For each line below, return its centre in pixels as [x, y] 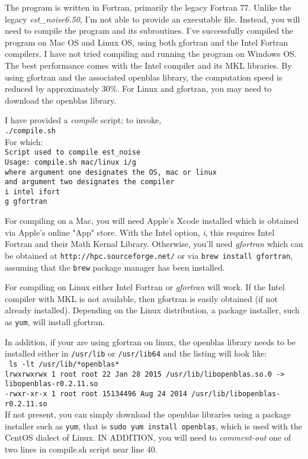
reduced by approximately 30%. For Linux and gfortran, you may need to [138, 89]
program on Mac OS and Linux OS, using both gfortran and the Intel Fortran [146, 42]
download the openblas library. [61, 100]
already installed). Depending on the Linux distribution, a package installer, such [152, 310]
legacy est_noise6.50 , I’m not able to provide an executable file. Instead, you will [153, 19]
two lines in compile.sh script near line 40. [81, 449]
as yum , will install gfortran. [55, 322]
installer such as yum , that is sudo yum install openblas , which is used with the [153, 426]
